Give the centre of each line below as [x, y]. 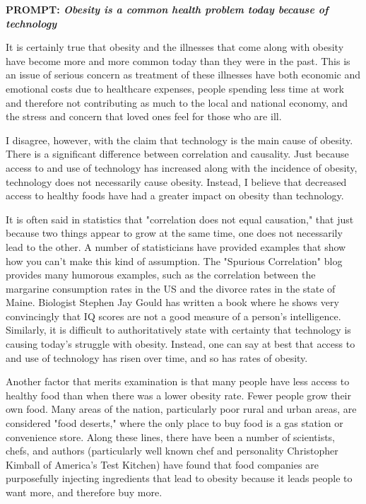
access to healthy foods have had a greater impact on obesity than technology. [175, 195]
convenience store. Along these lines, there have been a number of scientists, [171, 436]
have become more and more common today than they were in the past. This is [178, 60]
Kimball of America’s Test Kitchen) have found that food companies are [162, 464]
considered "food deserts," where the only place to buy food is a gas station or [175, 423]
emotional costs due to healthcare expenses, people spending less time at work [175, 88]
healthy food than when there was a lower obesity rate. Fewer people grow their [179, 395]
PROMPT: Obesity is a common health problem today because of [167, 9]
